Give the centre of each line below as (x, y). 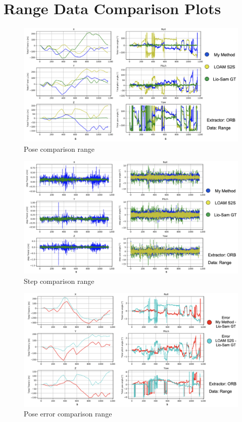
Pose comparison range (59, 149)
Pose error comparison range (68, 414)
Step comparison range (59, 281)
